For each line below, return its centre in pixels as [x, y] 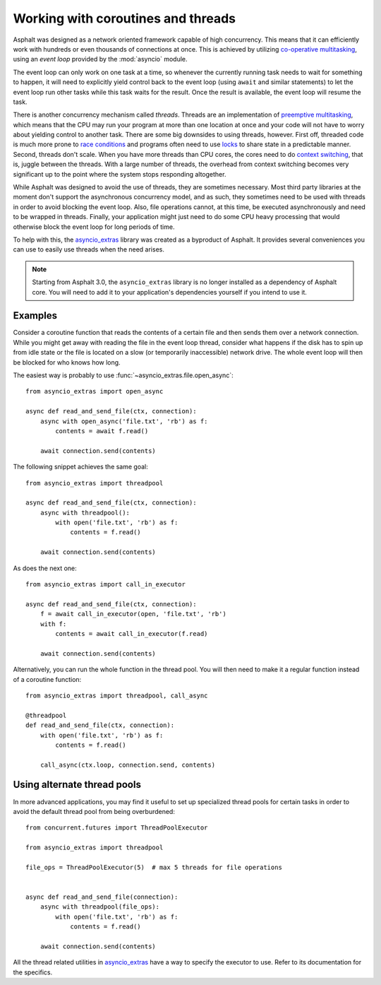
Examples [35, 315]
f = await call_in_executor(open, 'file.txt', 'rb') [133, 614]
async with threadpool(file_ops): [100, 907]
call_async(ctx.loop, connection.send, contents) [127, 765]
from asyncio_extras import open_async [95, 391]
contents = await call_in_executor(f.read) [132, 633]
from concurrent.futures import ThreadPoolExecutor [117, 828]
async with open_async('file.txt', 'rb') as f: [124, 421]
